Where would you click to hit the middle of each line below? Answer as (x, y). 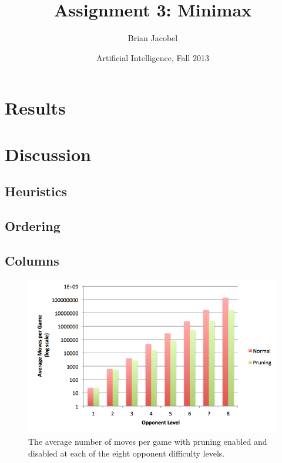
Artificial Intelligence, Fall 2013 (153, 57)
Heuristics (36, 191)
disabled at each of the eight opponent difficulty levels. (127, 453)
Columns (32, 260)
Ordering (33, 226)
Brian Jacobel (153, 38)
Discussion (48, 154)
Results (35, 108)
